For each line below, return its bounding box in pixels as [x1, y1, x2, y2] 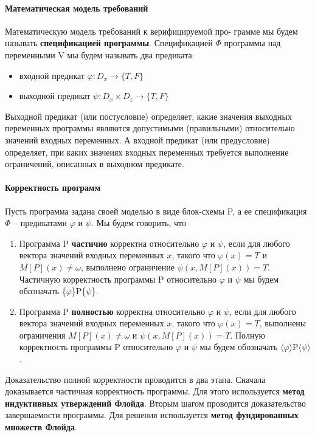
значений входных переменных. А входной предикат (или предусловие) [5, 133, 270, 146]
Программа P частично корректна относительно [19, 236, 199, 249]
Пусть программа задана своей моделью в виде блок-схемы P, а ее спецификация [5, 204, 307, 217]
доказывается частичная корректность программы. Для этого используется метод [5, 385, 305, 397]
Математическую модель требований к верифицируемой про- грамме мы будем [5, 24, 298, 37]
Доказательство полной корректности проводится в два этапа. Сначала [5, 373, 266, 385]
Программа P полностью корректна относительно [19, 305, 206, 317]
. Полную [230, 328, 265, 341]
